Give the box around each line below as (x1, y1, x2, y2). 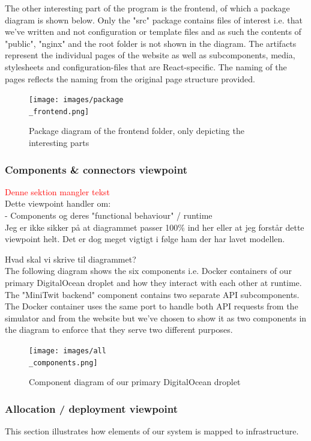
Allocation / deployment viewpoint (5, 401, 178, 416)
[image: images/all (29, 347, 106, 355)
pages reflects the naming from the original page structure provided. (5, 72, 255, 85)
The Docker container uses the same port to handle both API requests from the (5, 300, 298, 312)
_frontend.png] (29, 107, 89, 116)
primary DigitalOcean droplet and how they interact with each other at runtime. (5, 276, 302, 289)
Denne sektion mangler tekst (5, 185, 110, 198)
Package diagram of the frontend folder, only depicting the (29, 124, 244, 137)
